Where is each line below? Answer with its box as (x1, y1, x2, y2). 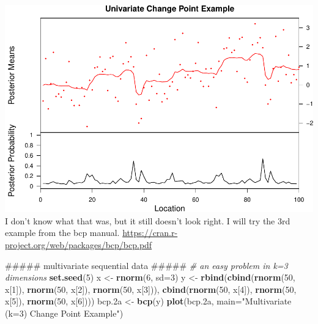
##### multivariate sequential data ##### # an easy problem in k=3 (5, 259, 288, 271)
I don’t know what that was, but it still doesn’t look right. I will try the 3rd (5, 214, 290, 227)
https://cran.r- (122, 226, 178, 239)
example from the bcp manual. (5, 226, 120, 239)
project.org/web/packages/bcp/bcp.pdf (5, 238, 152, 251)
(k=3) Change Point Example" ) (5, 306, 124, 319)
